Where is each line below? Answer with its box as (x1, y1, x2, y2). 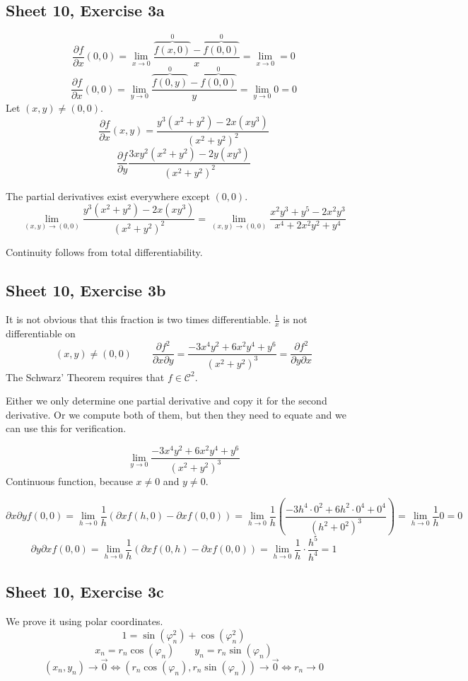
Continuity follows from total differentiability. (6, 244, 203, 259)
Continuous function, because (6, 473, 133, 488)
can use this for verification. (6, 421, 127, 436)
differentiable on (6, 326, 76, 341)
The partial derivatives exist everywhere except (6, 188, 210, 203)
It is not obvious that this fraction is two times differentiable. (6, 312, 271, 327)
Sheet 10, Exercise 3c (6, 581, 164, 603)
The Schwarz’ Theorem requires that (6, 369, 165, 384)
